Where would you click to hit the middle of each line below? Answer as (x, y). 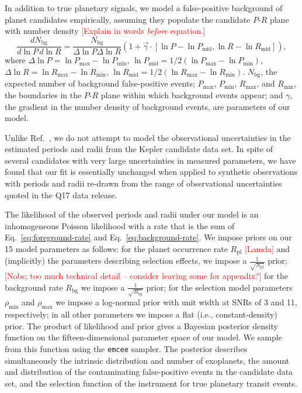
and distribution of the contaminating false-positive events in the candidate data (149, 372)
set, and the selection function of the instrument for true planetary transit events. (151, 383)
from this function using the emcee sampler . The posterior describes (126, 349)
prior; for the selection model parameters (219, 287)
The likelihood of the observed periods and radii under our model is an (132, 214)
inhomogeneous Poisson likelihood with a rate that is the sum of (120, 225)
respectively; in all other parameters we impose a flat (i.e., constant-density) (141, 314)
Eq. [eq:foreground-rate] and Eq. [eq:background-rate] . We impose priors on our (148, 237)
